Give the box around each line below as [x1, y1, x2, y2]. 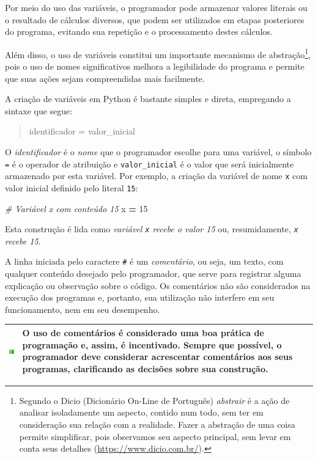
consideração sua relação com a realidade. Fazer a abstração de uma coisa [19, 418, 295, 430]
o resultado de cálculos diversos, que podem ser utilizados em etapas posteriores [5, 13, 305, 26]
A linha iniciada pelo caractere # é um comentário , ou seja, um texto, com [5, 255, 284, 268]
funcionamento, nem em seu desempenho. [5, 303, 160, 315]
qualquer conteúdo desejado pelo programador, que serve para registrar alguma [5, 267, 301, 280]
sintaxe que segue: [5, 104, 73, 117]
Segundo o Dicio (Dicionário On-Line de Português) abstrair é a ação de [19, 394, 290, 406]
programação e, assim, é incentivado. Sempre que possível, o [22, 338, 282, 351]
